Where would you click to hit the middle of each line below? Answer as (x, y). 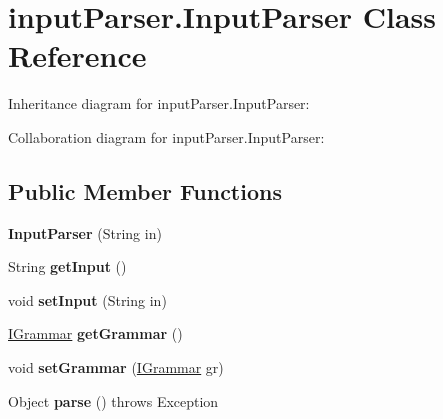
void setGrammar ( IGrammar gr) (116, 367)
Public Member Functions (145, 190)
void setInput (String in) (87, 299)
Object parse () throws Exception (113, 400)
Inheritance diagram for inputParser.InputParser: (159, 103)
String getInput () (67, 266)
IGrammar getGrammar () (95, 333)
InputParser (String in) (85, 232)
